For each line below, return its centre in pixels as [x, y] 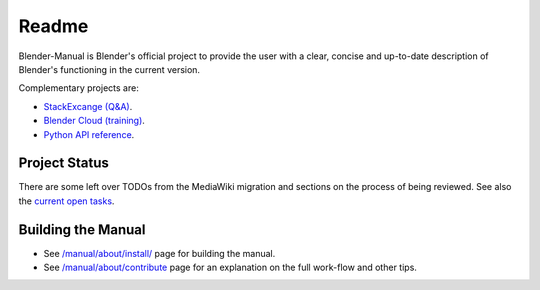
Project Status [64, 163]
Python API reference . [89, 134]
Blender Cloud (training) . [94, 121]
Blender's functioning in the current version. [109, 69]
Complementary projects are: [78, 88]
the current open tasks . [66, 201]
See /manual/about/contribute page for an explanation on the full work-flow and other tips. [230, 267]
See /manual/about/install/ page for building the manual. [159, 253]
